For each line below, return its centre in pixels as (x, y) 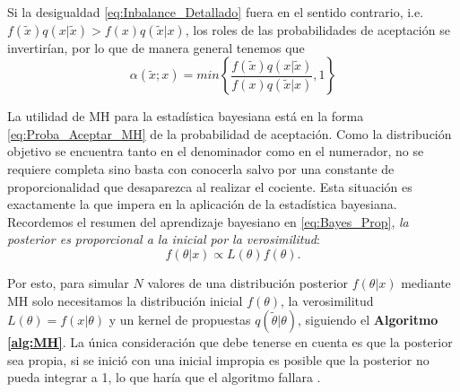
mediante (426, 282)
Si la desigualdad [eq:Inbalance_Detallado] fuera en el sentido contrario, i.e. (216, 12)
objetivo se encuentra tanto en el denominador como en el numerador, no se (216, 151)
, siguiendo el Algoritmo (368, 320)
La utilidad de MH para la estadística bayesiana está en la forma (186, 116)
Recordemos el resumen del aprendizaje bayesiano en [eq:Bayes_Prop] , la (208, 221)
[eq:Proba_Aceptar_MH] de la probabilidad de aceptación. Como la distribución (230, 133)
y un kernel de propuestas (180, 320)
